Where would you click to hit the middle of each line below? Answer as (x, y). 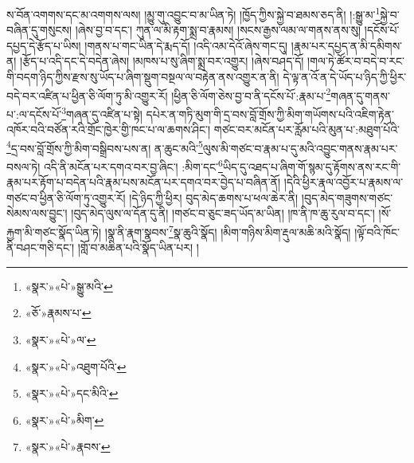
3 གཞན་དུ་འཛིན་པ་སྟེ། (102, 112)
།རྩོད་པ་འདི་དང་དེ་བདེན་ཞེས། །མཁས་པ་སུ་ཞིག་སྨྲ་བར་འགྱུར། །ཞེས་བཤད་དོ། (162, 61)
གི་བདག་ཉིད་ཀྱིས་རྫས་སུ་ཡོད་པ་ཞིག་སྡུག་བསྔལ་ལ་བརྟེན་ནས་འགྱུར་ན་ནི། (143, 77)
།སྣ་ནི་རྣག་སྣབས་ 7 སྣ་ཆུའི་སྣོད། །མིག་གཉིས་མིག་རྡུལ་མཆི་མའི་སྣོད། (228, 231)
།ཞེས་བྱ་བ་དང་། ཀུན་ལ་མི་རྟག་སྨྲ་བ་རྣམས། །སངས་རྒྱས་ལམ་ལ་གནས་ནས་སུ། (218, 30)
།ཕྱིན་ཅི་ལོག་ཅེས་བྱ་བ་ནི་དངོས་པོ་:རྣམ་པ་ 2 (251, 94)
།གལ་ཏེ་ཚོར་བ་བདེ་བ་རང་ (356, 61)
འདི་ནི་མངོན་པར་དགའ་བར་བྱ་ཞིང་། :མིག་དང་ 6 (133, 165)
